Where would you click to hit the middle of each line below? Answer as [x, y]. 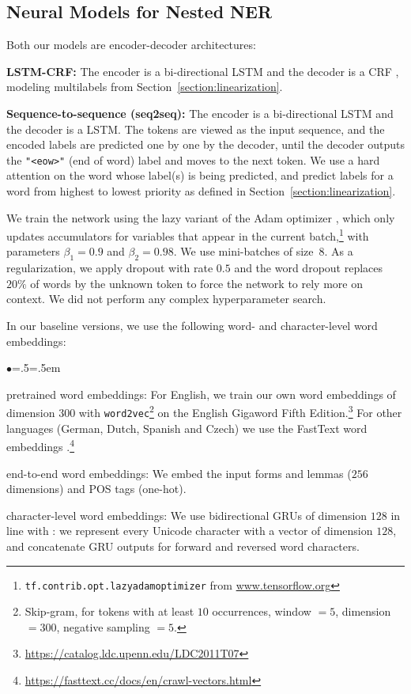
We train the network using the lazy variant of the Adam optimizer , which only [201, 217]
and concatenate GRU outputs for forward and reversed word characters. [183, 546]
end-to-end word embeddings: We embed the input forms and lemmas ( [179, 473]
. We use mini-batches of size [243, 251]
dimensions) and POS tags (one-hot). [96, 489]
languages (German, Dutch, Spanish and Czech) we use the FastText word [187, 428]
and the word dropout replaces [309, 268]
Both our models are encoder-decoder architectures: [131, 45]
